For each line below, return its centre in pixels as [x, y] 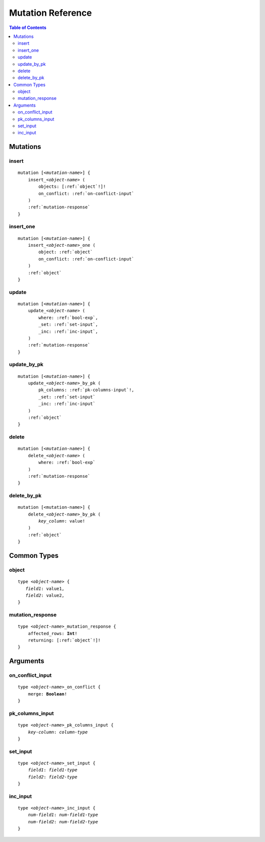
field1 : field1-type [53, 770]
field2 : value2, [45, 595]
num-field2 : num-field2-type [63, 822]
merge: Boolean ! [47, 694]
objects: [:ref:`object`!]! [72, 187]
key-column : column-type [58, 732]
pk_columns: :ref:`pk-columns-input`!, [86, 390]
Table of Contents [28, 28]
